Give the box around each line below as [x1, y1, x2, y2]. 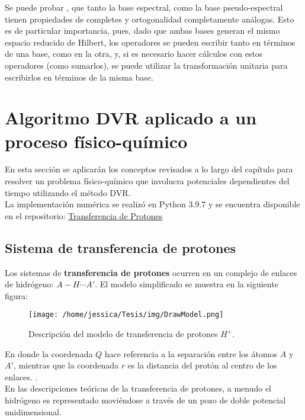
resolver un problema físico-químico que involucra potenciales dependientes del [5, 175, 290, 187]
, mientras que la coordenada [13, 359, 118, 371]
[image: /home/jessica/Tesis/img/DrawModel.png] [28, 310, 224, 319]
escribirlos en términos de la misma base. [5, 70, 153, 83]
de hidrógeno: [5, 278, 54, 290]
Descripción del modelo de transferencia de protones [28, 328, 218, 340]
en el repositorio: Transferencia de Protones [5, 209, 163, 222]
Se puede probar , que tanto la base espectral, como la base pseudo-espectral [5, 1, 283, 13]
